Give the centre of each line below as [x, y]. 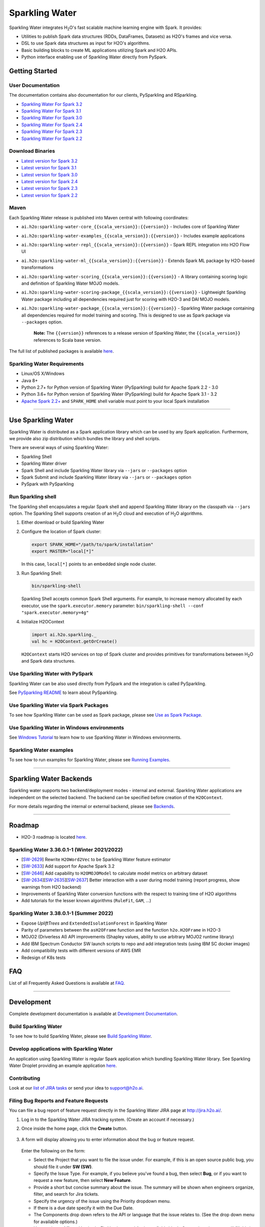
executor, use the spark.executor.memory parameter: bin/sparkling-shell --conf [112, 606]
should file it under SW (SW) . [63, 1167]
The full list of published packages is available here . [61, 351]
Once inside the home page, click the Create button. [74, 1128]
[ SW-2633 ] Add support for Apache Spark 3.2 [68, 866]
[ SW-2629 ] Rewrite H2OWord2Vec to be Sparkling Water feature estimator [96, 859]
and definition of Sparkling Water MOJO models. [70, 283]
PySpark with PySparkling [48, 484]
